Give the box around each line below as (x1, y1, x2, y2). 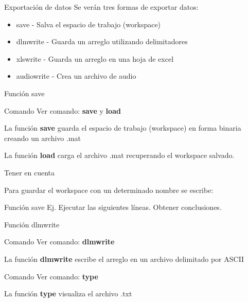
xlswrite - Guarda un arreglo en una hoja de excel (16, 53, 174, 64)
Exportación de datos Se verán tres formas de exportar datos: (4, 2, 199, 12)
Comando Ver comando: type (4, 271, 98, 281)
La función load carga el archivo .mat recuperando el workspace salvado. (4, 150, 235, 161)
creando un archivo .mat (4, 132, 81, 143)
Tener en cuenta (4, 167, 55, 177)
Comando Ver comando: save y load (4, 105, 121, 116)
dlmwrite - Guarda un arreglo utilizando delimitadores (16, 36, 188, 47)
